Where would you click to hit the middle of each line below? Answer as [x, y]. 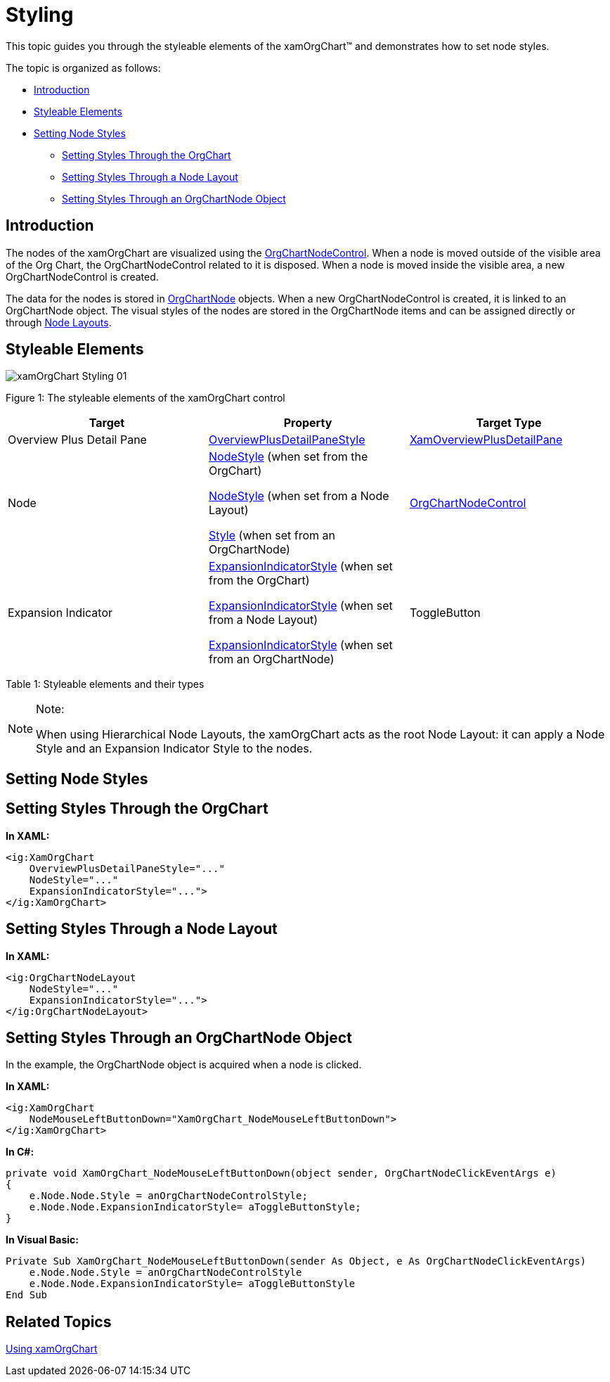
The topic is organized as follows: [83, 68]
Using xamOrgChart [52, 1349]
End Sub [27, 1295]
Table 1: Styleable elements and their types [105, 684]
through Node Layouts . [59, 322]
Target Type [509, 423]
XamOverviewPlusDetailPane [486, 440]
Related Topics [59, 1322]
